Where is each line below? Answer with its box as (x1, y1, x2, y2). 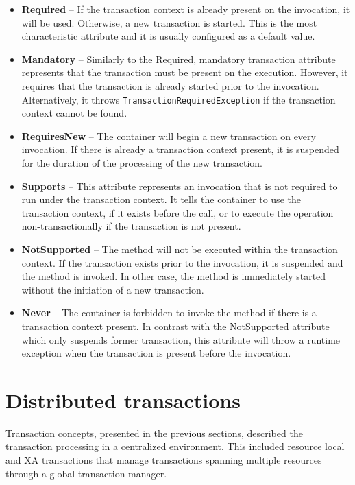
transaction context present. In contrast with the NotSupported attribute (21, 318, 330, 333)
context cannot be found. (21, 106, 127, 120)
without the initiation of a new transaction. (21, 282, 204, 296)
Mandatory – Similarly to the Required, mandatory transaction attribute (21, 51, 336, 66)
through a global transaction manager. (5, 466, 167, 480)
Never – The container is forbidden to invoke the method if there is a (21, 305, 317, 320)
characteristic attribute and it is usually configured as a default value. (21, 29, 315, 43)
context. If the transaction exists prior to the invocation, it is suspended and (21, 255, 343, 270)
